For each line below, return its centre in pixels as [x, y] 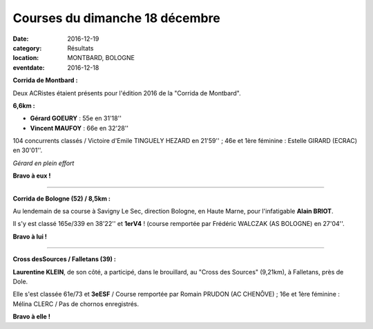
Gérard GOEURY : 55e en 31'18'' [76, 118]
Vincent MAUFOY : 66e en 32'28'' [79, 128]
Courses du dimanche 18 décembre [116, 18]
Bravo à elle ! [32, 317]
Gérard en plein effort [44, 163]
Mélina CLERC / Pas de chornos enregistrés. [76, 303]
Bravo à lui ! [30, 236]
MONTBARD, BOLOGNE [101, 58]
